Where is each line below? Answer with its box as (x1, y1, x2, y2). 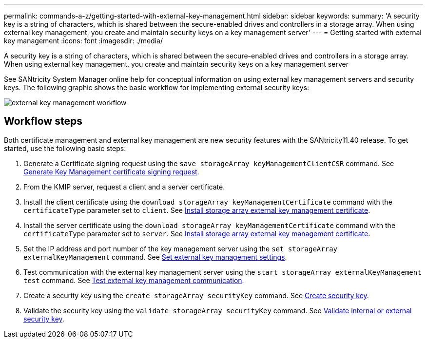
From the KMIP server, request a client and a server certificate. (23, 182, 225, 191)
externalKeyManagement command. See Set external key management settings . (23, 252, 287, 261)
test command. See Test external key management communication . (23, 276, 244, 285)
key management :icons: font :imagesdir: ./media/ (4, 37, 163, 45)
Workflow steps (4, 115, 82, 128)
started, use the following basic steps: (4, 144, 126, 152)
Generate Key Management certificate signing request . (23, 167, 199, 176)
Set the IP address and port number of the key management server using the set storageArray (23, 244, 337, 253)
